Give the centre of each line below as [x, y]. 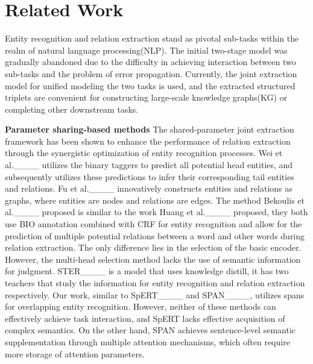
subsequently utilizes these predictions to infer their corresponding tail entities [150, 176]
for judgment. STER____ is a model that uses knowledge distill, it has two [147, 271]
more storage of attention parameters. [75, 353]
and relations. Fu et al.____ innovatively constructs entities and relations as [149, 188]
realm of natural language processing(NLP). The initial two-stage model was [146, 50]
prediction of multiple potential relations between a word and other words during [155, 235]
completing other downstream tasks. [72, 109]
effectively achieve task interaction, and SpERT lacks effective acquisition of [145, 318]
